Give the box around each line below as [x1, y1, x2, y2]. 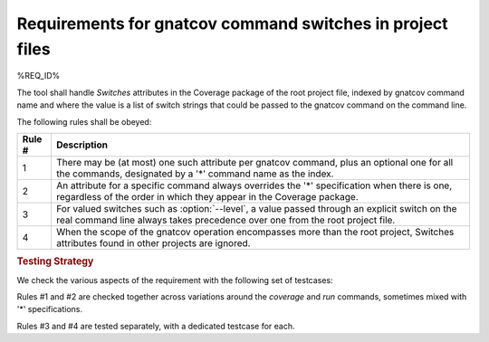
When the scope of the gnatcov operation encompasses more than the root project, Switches [55, 225, 455, 238]
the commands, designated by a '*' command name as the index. [55, 167, 334, 180]
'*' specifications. [16, 304, 83, 315]
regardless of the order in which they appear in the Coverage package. [55, 190, 360, 203]
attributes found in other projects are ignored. [55, 236, 251, 249]
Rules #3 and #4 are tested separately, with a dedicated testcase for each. [16, 320, 295, 331]
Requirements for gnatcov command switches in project [16, 14, 448, 33]
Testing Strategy [16, 255, 94, 268]
